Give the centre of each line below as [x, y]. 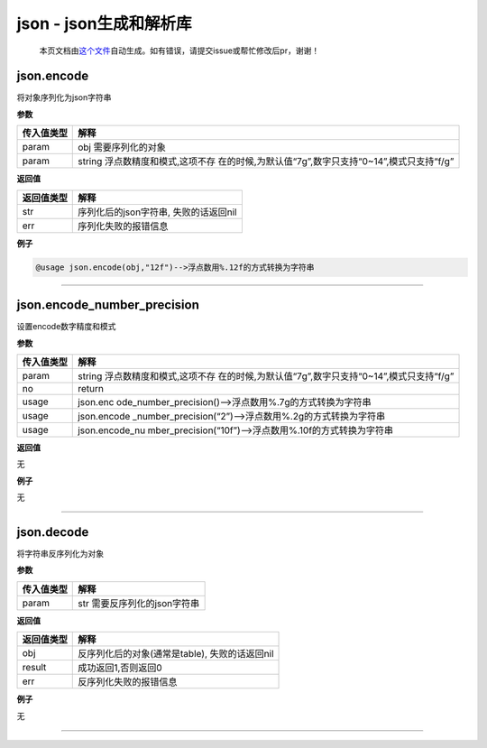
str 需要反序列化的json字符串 [139, 603]
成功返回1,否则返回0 [120, 668]
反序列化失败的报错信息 [128, 682]
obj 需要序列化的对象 [122, 147]
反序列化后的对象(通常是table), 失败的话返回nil [176, 654]
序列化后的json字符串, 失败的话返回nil [157, 212]
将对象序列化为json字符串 [64, 97]
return [91, 388]
